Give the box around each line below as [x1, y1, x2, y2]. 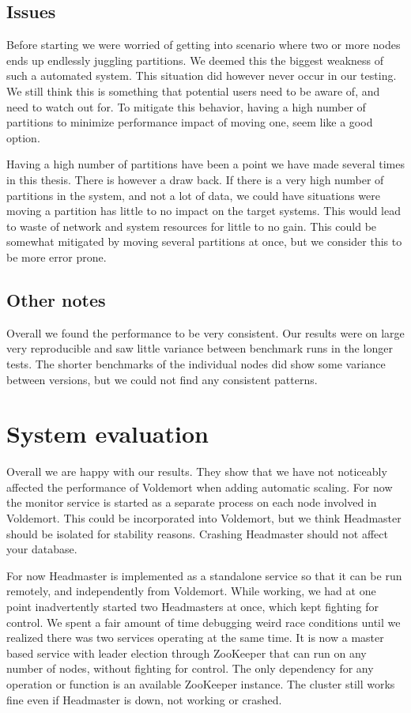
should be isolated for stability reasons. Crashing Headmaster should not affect [6, 525, 388, 541]
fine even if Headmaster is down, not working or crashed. [6, 691, 282, 707]
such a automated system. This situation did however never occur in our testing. [6, 67, 397, 84]
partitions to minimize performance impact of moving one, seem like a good [6, 114, 373, 130]
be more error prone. [6, 248, 107, 265]
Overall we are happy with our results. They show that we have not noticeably [6, 463, 387, 480]
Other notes [6, 287, 106, 311]
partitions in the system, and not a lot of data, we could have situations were [6, 187, 380, 203]
